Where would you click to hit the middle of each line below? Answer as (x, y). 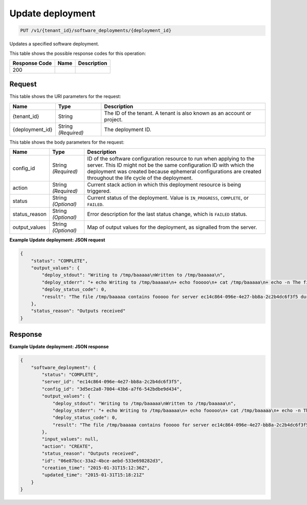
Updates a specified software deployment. (54, 44)
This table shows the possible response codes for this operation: (78, 53)
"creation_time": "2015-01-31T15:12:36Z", (96, 468)
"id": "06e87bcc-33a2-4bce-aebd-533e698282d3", (103, 461)
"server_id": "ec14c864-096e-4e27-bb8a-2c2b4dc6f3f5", (112, 382)
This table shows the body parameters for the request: (67, 142)
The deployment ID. (128, 129)
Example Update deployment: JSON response (59, 347)
